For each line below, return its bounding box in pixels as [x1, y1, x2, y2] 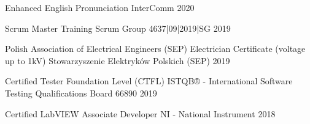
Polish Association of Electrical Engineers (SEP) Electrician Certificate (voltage [5, 42, 306, 55]
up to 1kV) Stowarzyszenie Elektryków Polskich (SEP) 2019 [5, 54, 230, 67]
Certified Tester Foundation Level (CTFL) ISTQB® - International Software [5, 75, 293, 87]
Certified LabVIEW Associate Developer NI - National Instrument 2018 [5, 107, 276, 120]
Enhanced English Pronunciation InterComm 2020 [5, 1, 195, 13]
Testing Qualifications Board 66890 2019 [5, 86, 157, 99]
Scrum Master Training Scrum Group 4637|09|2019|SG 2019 [5, 21, 231, 34]
